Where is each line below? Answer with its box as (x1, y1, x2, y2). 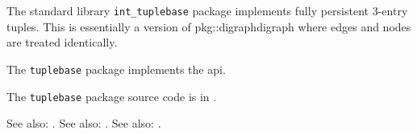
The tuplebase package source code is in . (6, 87, 217, 104)
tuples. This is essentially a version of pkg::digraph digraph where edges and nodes (6, 18, 411, 35)
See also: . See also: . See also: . (6, 115, 161, 132)
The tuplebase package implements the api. (6, 60, 226, 77)
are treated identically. (6, 34, 118, 51)
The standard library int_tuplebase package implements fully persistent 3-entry (6, 2, 408, 18)
